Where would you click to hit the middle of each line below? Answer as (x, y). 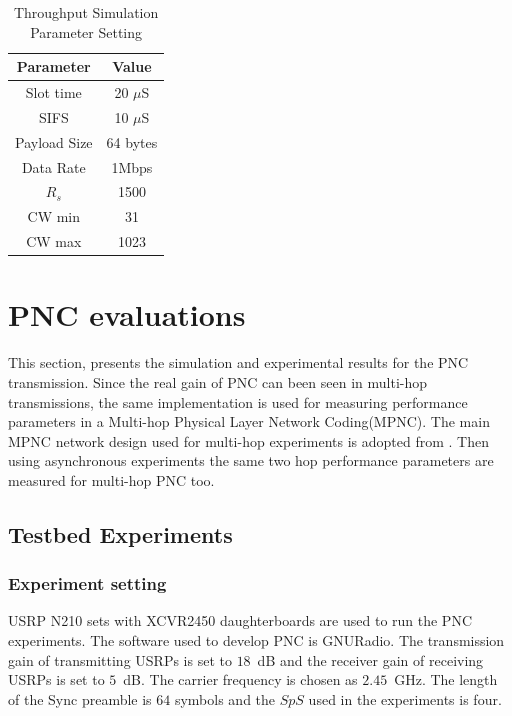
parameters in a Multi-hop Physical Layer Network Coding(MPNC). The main (249, 421)
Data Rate (53, 166)
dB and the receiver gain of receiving (370, 659)
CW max (54, 241)
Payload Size (54, 141)
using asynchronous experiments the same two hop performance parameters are (251, 460)
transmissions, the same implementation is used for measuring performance (238, 401)
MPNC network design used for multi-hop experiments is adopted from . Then (248, 440)
